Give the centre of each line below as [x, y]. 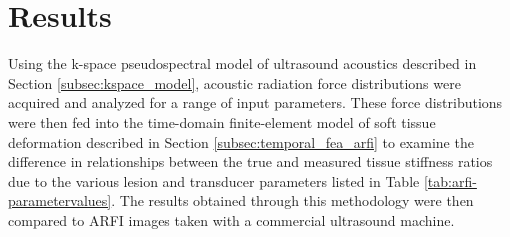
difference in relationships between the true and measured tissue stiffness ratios [250, 161]
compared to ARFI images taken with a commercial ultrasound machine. [231, 219]
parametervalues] [60, 200]
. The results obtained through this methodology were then [292, 200]
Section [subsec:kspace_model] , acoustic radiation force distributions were [234, 82]
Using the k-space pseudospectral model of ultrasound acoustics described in [242, 63]
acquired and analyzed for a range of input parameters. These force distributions [255, 102]
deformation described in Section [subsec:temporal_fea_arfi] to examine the [241, 141]
